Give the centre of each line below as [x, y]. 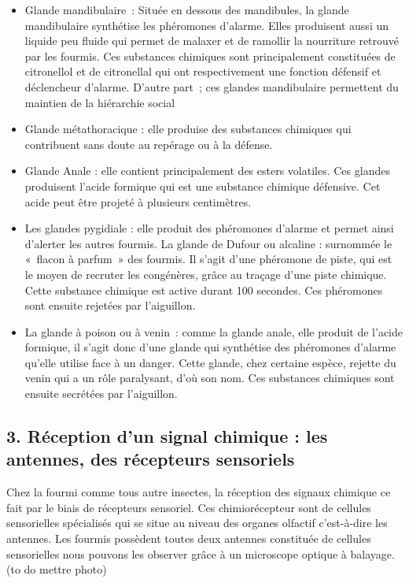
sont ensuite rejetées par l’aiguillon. [110, 305]
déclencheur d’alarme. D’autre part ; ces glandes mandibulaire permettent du [212, 86]
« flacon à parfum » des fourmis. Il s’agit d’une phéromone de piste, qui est [208, 259]
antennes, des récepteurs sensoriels [151, 459]
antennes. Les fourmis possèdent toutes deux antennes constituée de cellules [189, 538]
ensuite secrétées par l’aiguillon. [101, 394]
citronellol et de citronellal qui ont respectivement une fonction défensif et [203, 71]
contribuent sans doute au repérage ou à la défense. [149, 144]
